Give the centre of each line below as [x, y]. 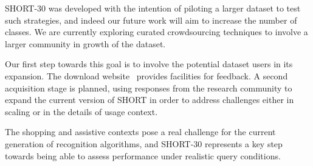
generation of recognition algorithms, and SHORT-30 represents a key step [144, 143]
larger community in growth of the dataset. [85, 43]
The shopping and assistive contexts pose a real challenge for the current [140, 132]
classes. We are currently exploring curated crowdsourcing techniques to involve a [156, 32]
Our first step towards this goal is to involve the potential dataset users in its [149, 64]
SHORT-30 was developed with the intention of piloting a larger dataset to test [153, 8]
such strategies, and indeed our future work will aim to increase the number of [151, 20]
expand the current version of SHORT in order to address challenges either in [150, 100]
